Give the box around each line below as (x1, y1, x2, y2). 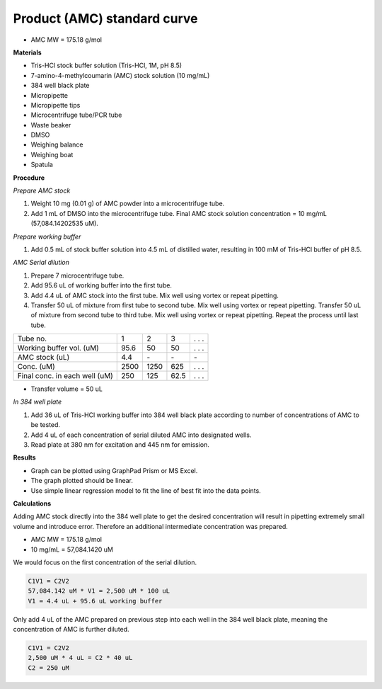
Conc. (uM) (17, 362, 56, 372)
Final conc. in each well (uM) (17, 371, 113, 381)
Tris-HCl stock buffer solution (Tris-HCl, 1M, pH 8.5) (30, 61, 183, 70)
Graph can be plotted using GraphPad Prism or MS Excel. (30, 466, 198, 474)
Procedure (13, 173, 45, 182)
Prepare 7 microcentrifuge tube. (30, 271, 125, 280)
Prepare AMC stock (13, 186, 71, 195)
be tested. (30, 421, 60, 429)
